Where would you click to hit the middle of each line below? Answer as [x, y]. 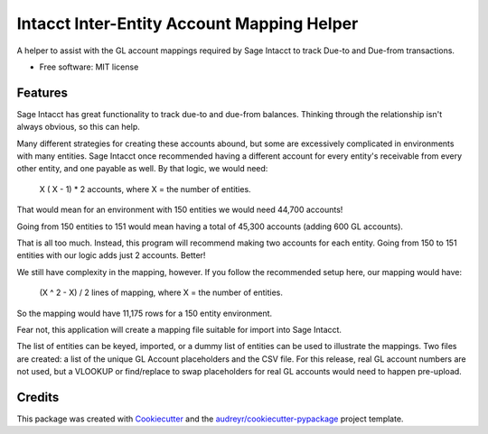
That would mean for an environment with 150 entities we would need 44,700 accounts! [180, 210]
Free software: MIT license [89, 67]
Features [42, 92]
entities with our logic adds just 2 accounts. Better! [111, 255]
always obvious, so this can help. [78, 127]
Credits [38, 397]
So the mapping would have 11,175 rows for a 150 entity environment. [145, 313]
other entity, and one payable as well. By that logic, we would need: [142, 169]
